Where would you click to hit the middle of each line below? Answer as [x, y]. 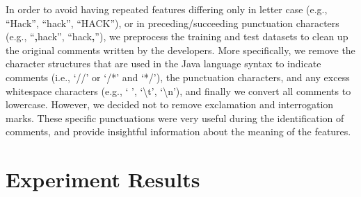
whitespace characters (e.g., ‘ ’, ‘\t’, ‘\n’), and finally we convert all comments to [178, 91]
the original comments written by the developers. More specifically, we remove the [180, 50]
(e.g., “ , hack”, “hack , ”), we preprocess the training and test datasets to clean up [177, 36]
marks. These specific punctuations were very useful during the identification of [175, 118]
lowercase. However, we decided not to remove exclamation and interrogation [170, 104]
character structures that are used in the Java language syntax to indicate [163, 63]
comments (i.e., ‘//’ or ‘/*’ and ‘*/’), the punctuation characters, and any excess [178, 77]
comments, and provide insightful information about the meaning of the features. [178, 131]
